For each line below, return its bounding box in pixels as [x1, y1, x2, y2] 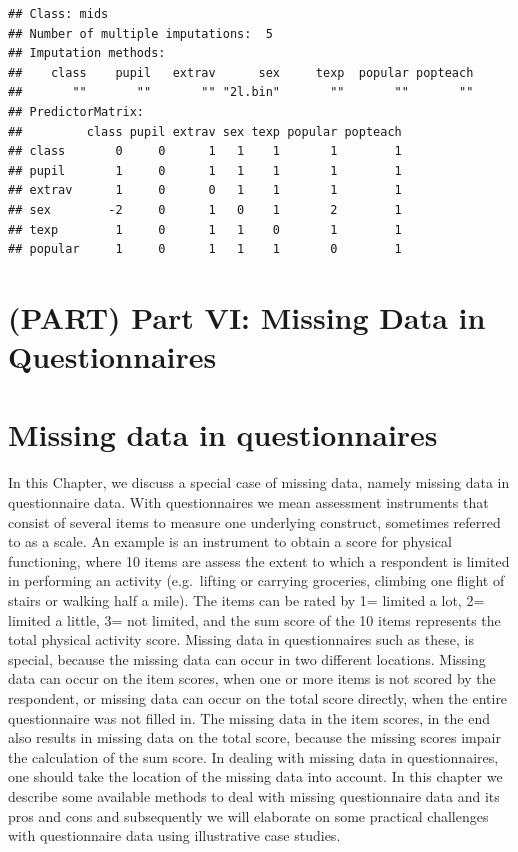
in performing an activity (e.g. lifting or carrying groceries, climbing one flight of [8, 570, 505, 591]
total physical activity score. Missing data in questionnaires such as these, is [8, 629, 474, 650]
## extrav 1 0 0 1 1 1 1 [8, 183, 402, 198]
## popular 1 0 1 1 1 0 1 [8, 242, 402, 257]
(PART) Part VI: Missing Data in [8, 296, 486, 337]
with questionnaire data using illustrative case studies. [8, 825, 341, 846]
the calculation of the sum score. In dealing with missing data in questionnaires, [8, 746, 499, 767]
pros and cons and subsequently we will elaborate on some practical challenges [8, 805, 489, 826]
